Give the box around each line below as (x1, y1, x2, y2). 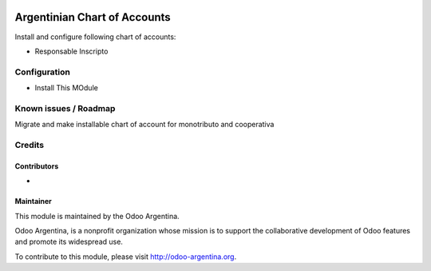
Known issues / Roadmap (14, 102, 116, 114)
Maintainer (14, 197, 52, 206)
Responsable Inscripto (34, 46, 109, 56)
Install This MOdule (34, 83, 99, 93)
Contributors (14, 161, 59, 171)
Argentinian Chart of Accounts (14, 10, 171, 24)
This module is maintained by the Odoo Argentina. (14, 211, 180, 221)
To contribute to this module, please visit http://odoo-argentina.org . (14, 252, 237, 261)
